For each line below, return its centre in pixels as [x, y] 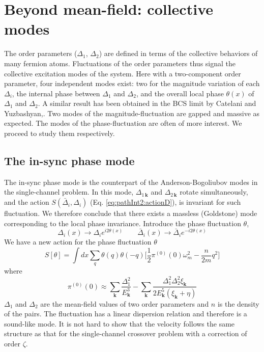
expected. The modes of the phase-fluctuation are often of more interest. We [123, 123]
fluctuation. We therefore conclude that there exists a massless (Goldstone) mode [131, 213]
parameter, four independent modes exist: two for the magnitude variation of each [132, 83]
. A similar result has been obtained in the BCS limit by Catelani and [147, 103]
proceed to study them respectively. [60, 133]
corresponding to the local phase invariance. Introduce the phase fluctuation [123, 223]
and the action [27, 202]
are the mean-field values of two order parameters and [125, 303]
